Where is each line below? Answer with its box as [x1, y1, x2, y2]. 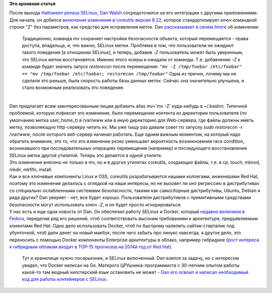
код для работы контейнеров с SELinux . [22, 276, 108, 282]
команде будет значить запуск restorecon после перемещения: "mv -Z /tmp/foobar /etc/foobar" [22, 63, 242, 70]
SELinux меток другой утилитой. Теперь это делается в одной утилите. [9, 152, 163, 158]
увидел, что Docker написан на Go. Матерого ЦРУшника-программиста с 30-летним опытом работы [22, 262, 240, 268]
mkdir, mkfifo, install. [9, 166, 52, 172]
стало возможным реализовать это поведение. [22, 84, 124, 90]
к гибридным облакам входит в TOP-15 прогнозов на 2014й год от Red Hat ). [9, 244, 173, 250]
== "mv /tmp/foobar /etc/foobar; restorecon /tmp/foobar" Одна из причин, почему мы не [22, 70, 237, 76]
